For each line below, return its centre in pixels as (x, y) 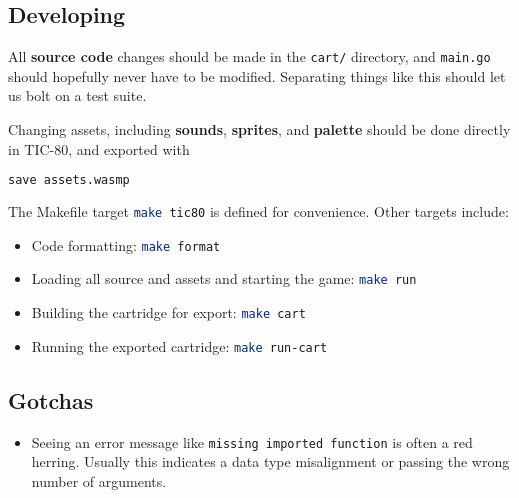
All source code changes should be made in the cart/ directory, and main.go (249, 56)
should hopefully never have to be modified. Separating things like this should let (257, 75)
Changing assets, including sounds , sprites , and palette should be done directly (259, 129)
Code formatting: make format (126, 244)
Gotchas (51, 399)
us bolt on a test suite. (77, 95)
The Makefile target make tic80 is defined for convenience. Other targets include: (258, 211)
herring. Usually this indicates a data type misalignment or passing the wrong (270, 461)
